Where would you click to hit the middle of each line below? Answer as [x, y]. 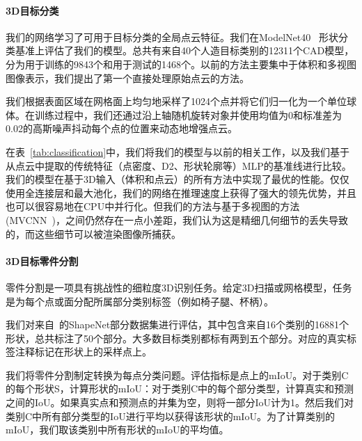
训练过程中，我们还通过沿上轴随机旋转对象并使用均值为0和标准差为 [188, 114]
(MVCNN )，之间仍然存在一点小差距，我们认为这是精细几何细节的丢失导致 [177, 219]
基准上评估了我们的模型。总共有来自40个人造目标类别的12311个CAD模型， [184, 50]
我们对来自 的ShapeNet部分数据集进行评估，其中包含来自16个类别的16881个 [178, 324]
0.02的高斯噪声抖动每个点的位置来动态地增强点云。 [121, 128]
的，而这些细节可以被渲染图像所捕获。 [93, 233]
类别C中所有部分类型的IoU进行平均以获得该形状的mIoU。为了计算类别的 [170, 416]
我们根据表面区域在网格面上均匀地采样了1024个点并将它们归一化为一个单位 [176, 101]
